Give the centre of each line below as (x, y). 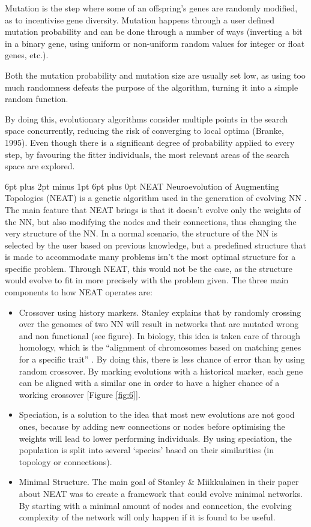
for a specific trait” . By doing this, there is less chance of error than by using (162, 359)
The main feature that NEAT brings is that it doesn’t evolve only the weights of (153, 209)
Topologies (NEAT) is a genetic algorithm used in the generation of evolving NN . (156, 198)
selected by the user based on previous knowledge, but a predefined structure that (155, 245)
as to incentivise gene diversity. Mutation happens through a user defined (140, 20)
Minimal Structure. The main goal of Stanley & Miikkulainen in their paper (159, 482)
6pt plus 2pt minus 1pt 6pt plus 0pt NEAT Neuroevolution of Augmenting (142, 186)
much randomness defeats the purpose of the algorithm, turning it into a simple (152, 87)
